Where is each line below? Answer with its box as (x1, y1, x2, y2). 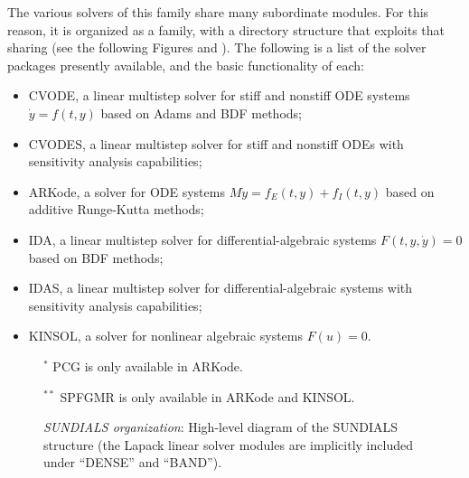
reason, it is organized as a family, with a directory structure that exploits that (7, 20, 446, 39)
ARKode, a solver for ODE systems (28, 182, 225, 201)
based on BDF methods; (28, 248, 164, 267)
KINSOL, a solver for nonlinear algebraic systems (28, 326, 304, 345)
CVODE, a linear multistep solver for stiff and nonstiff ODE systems (28, 86, 410, 105)
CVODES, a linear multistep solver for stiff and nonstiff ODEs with (28, 134, 404, 153)
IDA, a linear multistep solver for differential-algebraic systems (28, 230, 377, 248)
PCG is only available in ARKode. (52, 356, 243, 375)
